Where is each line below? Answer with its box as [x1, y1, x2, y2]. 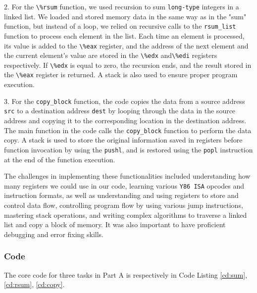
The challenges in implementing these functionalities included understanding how [4, 171, 251, 181]
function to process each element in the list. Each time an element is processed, [4, 30, 245, 41]
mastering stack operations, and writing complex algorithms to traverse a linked [4, 209, 247, 220]
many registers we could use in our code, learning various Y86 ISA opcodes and [4, 180, 245, 191]
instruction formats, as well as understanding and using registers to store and [4, 190, 239, 200]
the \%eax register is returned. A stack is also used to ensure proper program [4, 69, 238, 80]
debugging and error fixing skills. [4, 229, 103, 239]
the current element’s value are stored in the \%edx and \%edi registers [4, 50, 217, 60]
